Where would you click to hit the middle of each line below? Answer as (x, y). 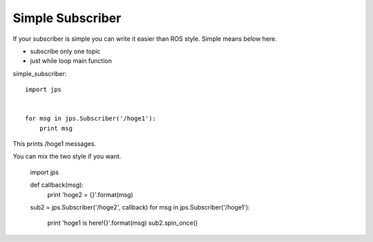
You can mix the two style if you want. (67, 156)
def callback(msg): (57, 185)
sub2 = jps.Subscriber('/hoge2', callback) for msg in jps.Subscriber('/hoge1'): (140, 207)
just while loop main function (71, 61)
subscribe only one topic (65, 51)
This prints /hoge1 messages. (55, 144)
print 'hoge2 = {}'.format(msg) (90, 194)
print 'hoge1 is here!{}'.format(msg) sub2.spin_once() (123, 223)
